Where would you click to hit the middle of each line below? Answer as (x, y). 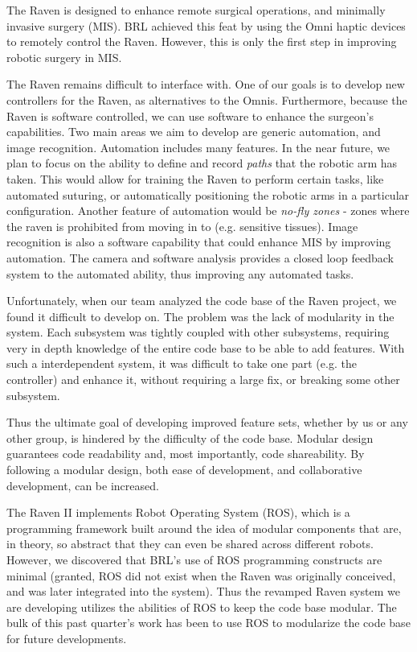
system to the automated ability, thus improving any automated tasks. (180, 273)
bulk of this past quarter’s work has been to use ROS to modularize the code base (208, 623)
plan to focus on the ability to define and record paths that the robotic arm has (202, 163)
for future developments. (67, 638)
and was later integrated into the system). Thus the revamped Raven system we (203, 591)
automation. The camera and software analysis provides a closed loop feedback (200, 257)
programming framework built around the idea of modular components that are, (204, 528)
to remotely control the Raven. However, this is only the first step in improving (202, 41)
